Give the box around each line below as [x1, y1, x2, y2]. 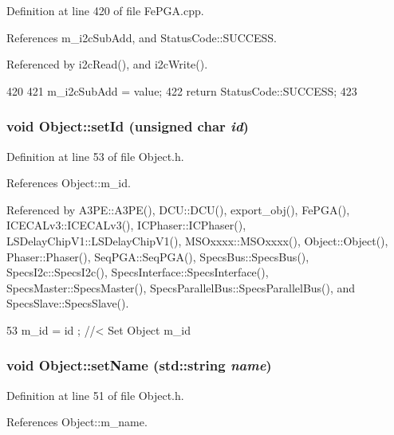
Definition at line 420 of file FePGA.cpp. [6, 2, 204, 18]
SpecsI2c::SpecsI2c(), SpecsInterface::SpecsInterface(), [6, 264, 269, 280]
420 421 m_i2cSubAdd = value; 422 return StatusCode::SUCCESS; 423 [6, 82, 357, 99]
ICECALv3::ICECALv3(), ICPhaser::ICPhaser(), [6, 217, 246, 233]
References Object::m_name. [6, 413, 148, 430]
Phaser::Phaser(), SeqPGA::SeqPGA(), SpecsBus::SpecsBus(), [6, 248, 309, 265]
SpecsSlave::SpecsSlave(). [6, 295, 129, 312]
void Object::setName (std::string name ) [6, 355, 272, 375]
